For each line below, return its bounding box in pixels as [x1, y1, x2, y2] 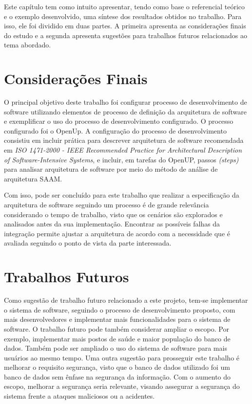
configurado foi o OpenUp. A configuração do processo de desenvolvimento [4, 125, 227, 135]
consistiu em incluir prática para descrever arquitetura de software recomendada [4, 135, 244, 145]
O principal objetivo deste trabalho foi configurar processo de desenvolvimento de [4, 97, 247, 107]
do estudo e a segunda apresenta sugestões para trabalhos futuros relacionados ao [4, 30, 248, 40]
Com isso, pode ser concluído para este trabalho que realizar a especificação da [4, 190, 239, 200]
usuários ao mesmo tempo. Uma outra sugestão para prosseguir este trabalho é [4, 352, 240, 362]
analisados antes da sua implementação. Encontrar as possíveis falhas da [4, 219, 220, 229]
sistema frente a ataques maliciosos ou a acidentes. [4, 391, 155, 401]
